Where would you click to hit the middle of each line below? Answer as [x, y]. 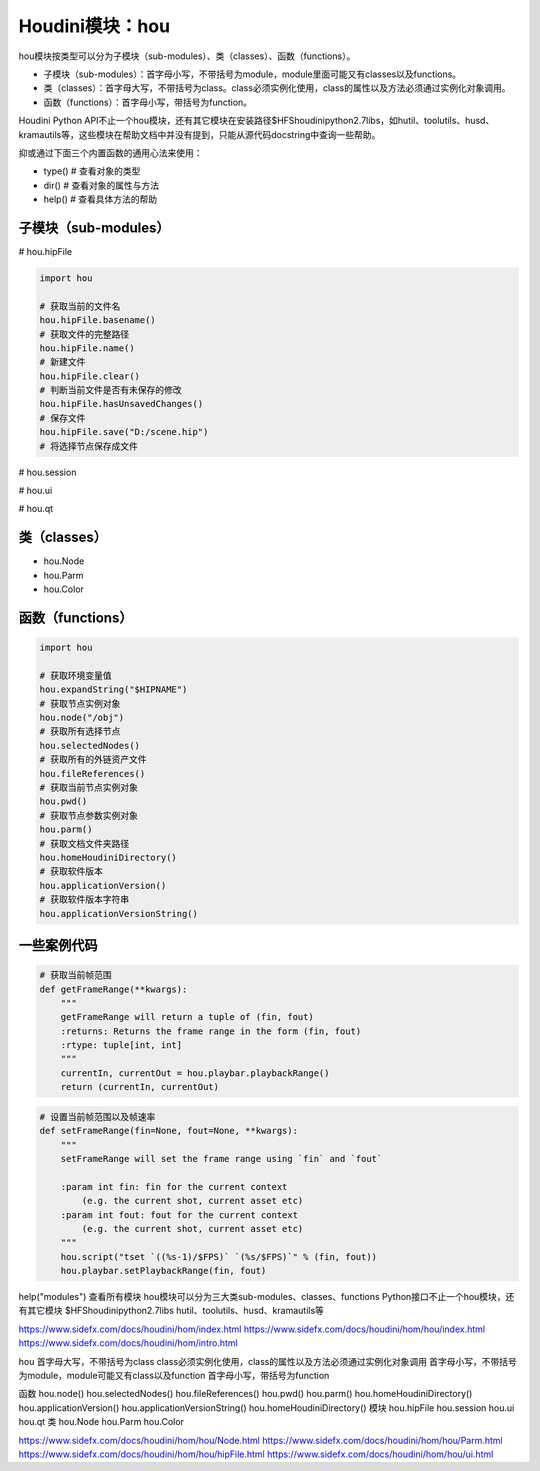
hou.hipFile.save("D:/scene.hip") [124, 432]
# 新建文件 [62, 362]
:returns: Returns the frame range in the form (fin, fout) [211, 1031]
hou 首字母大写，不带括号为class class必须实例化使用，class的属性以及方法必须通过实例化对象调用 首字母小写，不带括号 [267, 1361]
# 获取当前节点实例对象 [89, 787]
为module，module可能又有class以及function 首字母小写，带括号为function [174, 1376]
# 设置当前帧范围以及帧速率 [97, 1116]
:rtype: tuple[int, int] [121, 1045]
